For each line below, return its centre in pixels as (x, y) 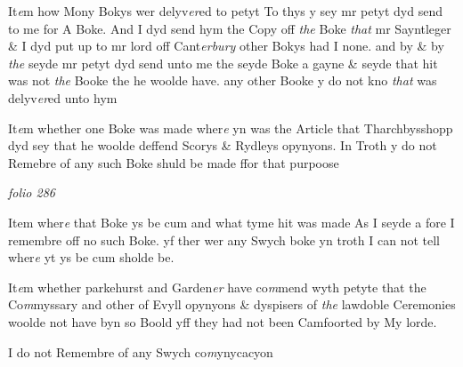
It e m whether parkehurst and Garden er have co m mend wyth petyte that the (217, 287)
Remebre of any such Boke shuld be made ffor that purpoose (174, 162)
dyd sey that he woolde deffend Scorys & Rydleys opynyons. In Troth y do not (223, 145)
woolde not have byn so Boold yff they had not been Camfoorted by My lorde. (223, 321)
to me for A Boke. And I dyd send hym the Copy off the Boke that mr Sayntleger (230, 28)
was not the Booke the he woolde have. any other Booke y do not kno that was (223, 80)
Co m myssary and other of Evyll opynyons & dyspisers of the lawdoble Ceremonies (232, 304)
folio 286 (32, 192)
